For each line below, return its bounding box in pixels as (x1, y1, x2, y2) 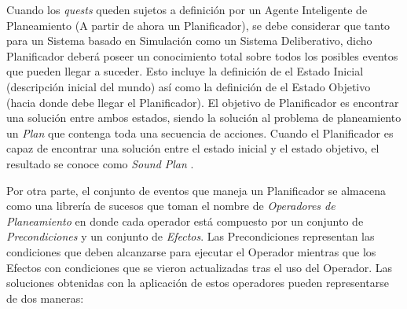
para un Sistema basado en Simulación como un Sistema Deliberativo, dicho (6, 32, 372, 49)
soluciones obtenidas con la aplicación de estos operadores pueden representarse (6, 274, 389, 291)
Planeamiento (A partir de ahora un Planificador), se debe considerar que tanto (6, 17, 390, 33)
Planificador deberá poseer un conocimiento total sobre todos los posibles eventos (6, 47, 398, 64)
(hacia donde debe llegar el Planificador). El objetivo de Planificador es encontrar (6, 94, 399, 110)
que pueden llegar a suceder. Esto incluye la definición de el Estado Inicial (6, 63, 364, 79)
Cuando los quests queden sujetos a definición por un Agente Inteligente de (6, 2, 368, 17)
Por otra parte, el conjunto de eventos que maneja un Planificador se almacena (6, 182, 386, 198)
